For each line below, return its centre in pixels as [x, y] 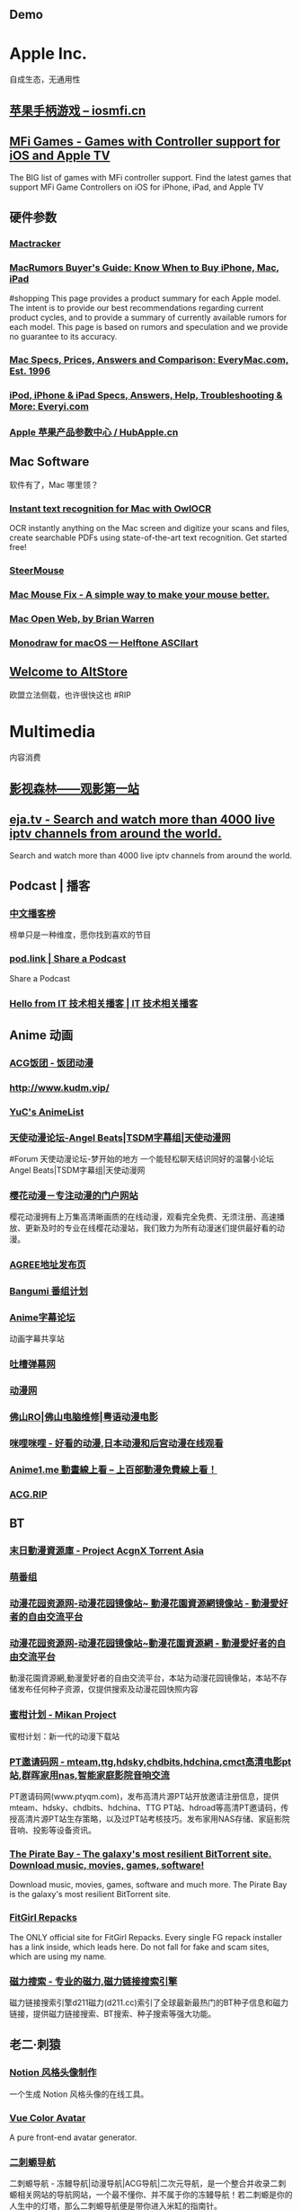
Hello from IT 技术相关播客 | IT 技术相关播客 [104, 1003]
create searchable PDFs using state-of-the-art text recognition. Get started [148, 537]
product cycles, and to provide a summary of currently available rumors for [148, 317]
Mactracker [35, 244]
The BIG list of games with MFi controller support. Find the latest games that [150, 177]
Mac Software [49, 462]
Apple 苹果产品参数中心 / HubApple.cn [94, 432]
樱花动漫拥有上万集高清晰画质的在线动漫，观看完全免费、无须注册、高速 [143, 1217]
